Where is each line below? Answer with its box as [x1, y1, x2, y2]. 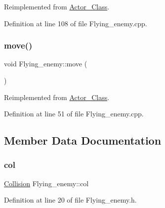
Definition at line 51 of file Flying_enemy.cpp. [4, 108, 144, 119]
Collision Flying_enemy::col [4, 178, 89, 188]
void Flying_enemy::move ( [4, 58, 87, 69]
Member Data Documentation [4, 133, 162, 148]
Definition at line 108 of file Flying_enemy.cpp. [4, 18, 147, 28]
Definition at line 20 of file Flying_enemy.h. [4, 195, 137, 205]
